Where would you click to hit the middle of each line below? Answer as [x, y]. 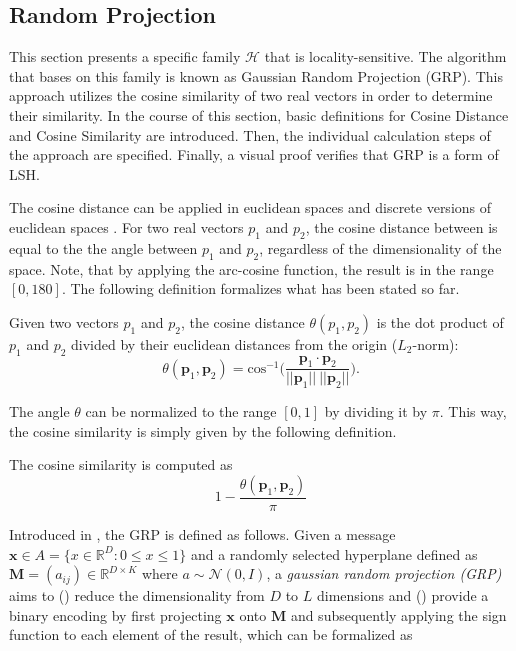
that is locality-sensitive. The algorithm [385, 56]
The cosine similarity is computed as [121, 464]
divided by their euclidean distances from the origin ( [234, 343]
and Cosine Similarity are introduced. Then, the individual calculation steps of [250, 134]
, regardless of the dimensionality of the [380, 247]
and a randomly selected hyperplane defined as [334, 553]
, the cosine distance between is [401, 226]
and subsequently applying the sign [398, 614]
